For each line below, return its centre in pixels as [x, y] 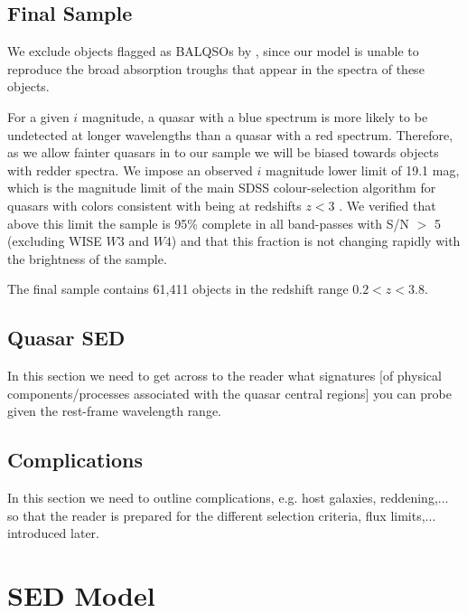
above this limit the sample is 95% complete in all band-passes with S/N [208, 223]
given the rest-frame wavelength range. [115, 411]
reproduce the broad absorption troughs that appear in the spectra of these [216, 68]
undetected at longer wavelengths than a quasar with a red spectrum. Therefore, [230, 134]
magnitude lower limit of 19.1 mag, [363, 170]
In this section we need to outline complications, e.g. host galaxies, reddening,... [228, 498]
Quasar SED [66, 338]
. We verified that [388, 205]
